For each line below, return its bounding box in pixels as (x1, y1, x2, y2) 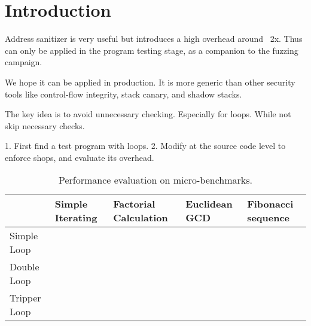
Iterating (54, 211, 97, 225)
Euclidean (185, 197, 233, 211)
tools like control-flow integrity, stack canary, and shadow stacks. (5, 87, 242, 100)
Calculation (113, 211, 168, 225)
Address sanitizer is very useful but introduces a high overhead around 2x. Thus (5, 32, 303, 45)
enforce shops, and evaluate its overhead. (5, 151, 154, 163)
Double (10, 260, 39, 274)
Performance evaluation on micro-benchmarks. (58, 173, 253, 187)
